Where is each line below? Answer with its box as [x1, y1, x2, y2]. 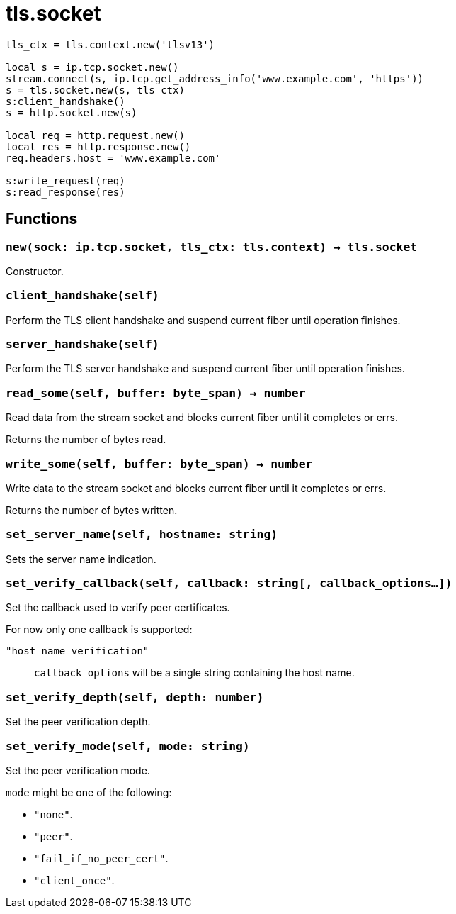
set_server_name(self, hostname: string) [6, 528, 278, 542]
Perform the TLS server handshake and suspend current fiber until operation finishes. [6, 362, 405, 375]
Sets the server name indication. [6, 552, 156, 565]
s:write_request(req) [6, 174, 125, 186]
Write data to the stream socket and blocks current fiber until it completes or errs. [6, 481, 387, 494]
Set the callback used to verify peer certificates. [6, 601, 230, 614]
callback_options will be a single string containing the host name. [34, 667, 355, 679]
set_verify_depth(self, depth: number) [6, 690, 264, 704]
